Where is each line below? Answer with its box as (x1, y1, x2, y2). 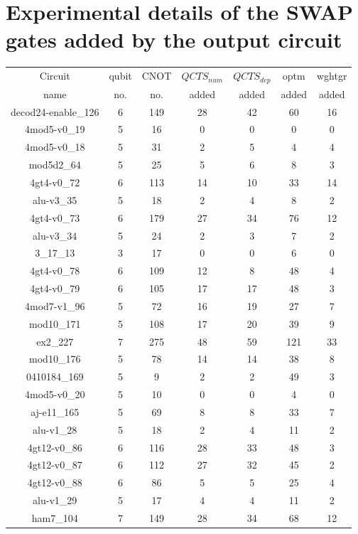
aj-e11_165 (31, 404, 80, 419)
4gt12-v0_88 (27, 475, 82, 490)
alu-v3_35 (33, 192, 77, 207)
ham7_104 (31, 511, 78, 525)
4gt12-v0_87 (27, 457, 82, 472)
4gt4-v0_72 (30, 174, 80, 189)
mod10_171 (29, 316, 81, 331)
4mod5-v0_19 (25, 122, 85, 137)
